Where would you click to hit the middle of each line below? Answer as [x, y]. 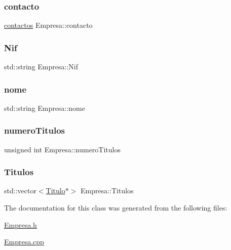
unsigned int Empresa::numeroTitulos [62, 149]
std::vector [20, 191]
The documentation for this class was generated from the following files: [116, 208]
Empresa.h [21, 224]
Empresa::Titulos [107, 191]
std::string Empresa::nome [45, 108]
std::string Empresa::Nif [41, 67]
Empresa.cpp [24, 242]
